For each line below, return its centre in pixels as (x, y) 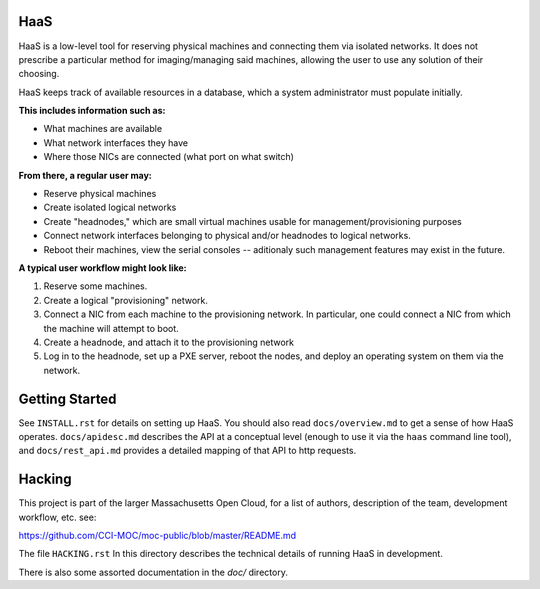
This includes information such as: (92, 111)
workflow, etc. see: (57, 517)
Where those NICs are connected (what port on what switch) (169, 157)
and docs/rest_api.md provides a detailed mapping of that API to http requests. (187, 451)
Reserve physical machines (100, 194)
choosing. (39, 74)
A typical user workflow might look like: (102, 267)
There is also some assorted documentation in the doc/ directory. (153, 572)
